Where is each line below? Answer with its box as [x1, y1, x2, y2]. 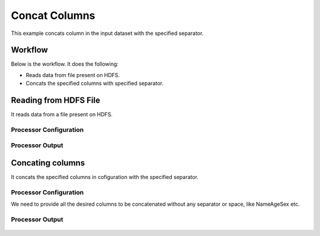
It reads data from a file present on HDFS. [11, 111, 113, 118]
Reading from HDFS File [11, 95, 101, 106]
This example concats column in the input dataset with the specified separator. [11, 30, 204, 37]
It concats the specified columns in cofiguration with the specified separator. [11, 174, 199, 181]
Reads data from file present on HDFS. [25, 71, 120, 78]
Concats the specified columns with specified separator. [25, 80, 164, 87]
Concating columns [11, 158, 85, 168]
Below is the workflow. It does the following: [11, 60, 119, 68]
